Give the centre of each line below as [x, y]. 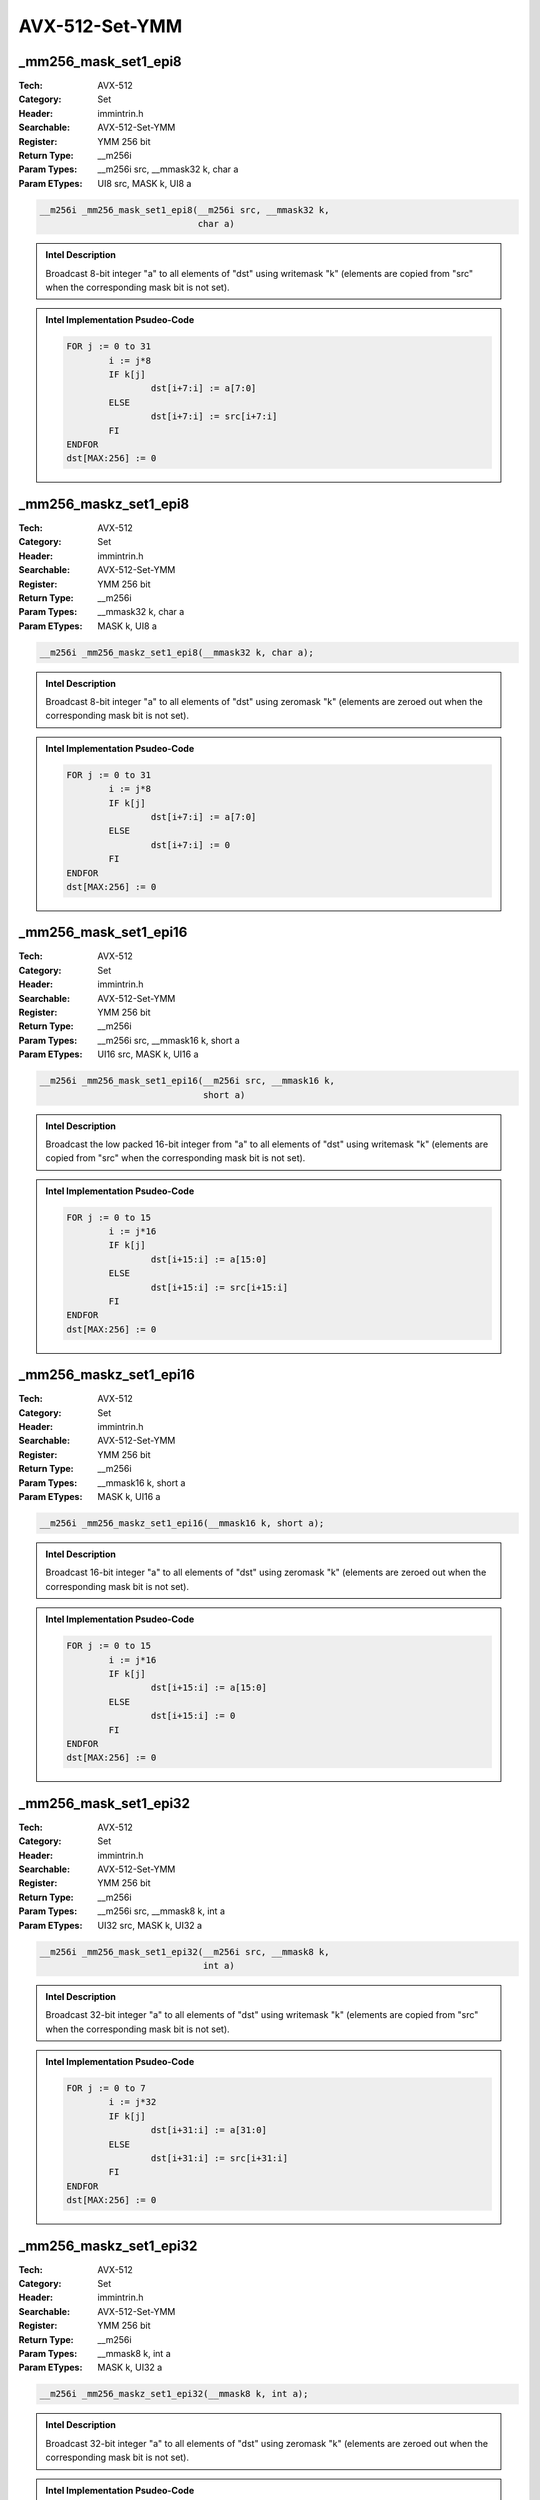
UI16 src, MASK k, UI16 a [148, 1054]
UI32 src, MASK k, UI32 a [150, 1925]
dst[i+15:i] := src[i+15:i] [219, 1287]
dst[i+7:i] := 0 [190, 844]
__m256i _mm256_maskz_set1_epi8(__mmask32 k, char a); [176, 652]
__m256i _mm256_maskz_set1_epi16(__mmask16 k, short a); [182, 1523]
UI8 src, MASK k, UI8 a [144, 183]
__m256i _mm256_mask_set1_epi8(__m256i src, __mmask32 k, [184, 209]
